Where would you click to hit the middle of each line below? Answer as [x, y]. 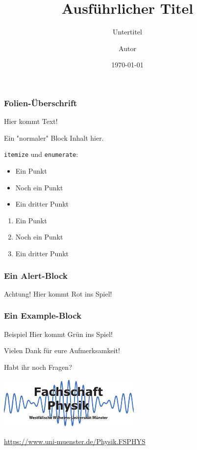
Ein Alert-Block [36, 275]
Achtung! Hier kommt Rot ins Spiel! [58, 293]
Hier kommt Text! [31, 121]
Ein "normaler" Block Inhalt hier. [54, 137]
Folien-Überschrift [41, 103]
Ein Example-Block [43, 315]
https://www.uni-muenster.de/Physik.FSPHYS [75, 441]
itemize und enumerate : [41, 154]
